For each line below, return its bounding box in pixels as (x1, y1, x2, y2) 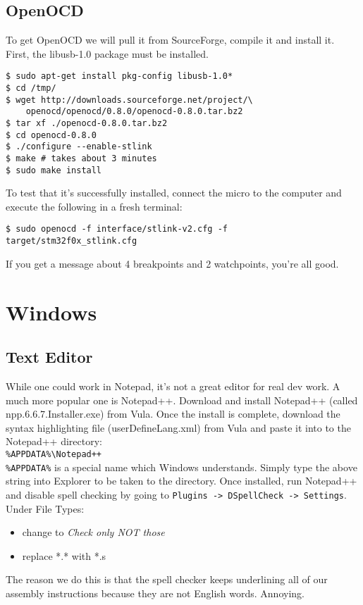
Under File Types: (6, 501, 85, 516)
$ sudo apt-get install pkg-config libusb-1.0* (6, 71, 233, 82)
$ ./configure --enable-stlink (6, 142, 152, 152)
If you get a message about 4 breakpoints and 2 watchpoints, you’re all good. (6, 256, 339, 270)
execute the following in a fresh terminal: (6, 199, 183, 213)
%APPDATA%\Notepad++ (6, 449, 102, 459)
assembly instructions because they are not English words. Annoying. (6, 585, 304, 600)
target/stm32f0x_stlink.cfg (6, 236, 137, 247)
